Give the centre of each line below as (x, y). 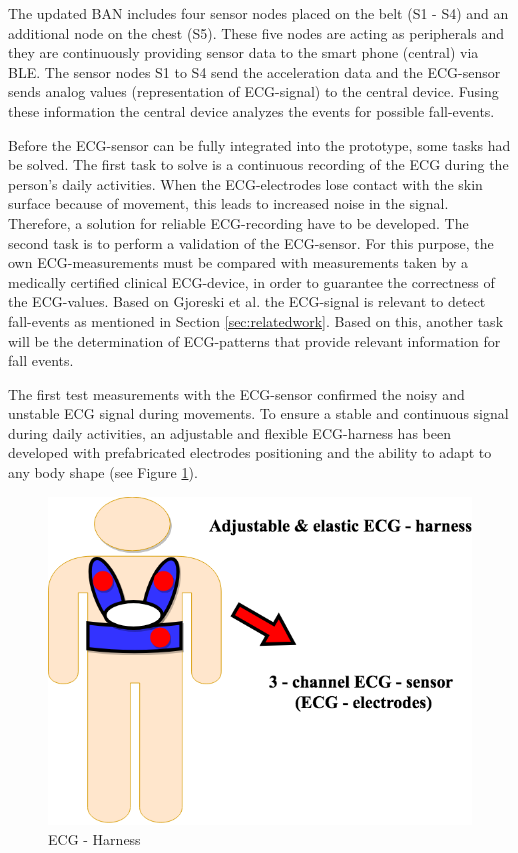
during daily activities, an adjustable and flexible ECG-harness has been (229, 432)
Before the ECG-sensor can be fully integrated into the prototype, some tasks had (259, 144)
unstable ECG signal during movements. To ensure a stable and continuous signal (258, 413)
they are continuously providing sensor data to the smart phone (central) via (243, 52)
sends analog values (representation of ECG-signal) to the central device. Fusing (253, 91)
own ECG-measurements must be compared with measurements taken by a (238, 262)
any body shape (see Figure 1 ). (103, 472)
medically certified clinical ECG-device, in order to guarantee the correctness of (251, 281)
